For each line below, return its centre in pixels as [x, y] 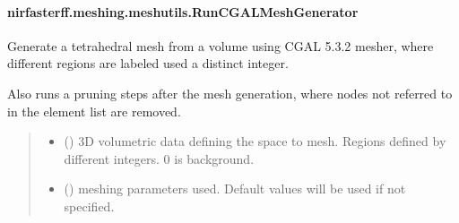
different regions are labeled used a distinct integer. [148, 63]
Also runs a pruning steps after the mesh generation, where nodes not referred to [230, 93]
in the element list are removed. [94, 111]
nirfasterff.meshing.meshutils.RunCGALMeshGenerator [183, 11]
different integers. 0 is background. [159, 158]
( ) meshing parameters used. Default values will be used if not [235, 189]
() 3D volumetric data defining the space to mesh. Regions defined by [255, 141]
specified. [89, 206]
